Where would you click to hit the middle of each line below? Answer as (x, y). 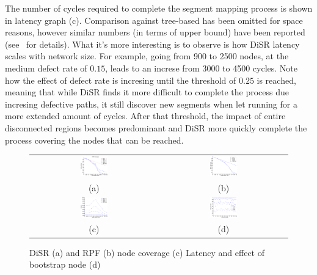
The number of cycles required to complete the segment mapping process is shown (159, 8)
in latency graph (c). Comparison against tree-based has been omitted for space (154, 20)
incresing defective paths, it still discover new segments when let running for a (151, 104)
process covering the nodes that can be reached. (94, 140)
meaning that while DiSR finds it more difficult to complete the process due (147, 92)
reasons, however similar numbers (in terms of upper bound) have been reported (155, 32)
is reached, (276, 80)
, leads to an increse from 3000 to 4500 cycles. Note (202, 68)
